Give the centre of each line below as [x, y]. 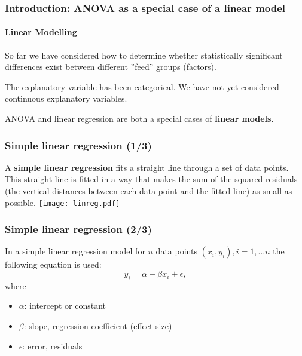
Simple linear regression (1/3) [78, 145]
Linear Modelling [41, 32]
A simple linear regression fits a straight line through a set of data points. [147, 167]
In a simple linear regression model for [75, 251]
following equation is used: [53, 264]
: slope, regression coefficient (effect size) [98, 326]
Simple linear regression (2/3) [78, 229]
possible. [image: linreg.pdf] [62, 202]
